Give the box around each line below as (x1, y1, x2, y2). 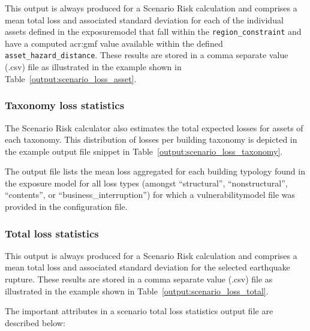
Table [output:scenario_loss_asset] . (5, 72, 137, 85)
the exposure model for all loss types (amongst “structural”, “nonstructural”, (5, 176, 288, 189)
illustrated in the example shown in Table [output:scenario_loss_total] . (5, 284, 269, 297)
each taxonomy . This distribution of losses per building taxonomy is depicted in (5, 133, 297, 146)
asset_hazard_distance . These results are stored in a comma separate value (5, 49, 288, 61)
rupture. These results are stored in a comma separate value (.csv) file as (5, 273, 273, 285)
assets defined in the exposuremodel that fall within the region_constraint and (5, 25, 302, 38)
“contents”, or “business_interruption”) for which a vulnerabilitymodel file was (5, 188, 296, 201)
